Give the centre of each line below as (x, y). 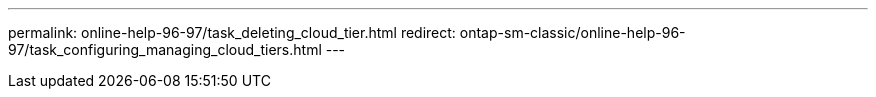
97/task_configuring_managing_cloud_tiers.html (165, 49)
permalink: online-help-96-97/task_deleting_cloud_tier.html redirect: (232, 32)
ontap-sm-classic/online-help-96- (572, 32)
